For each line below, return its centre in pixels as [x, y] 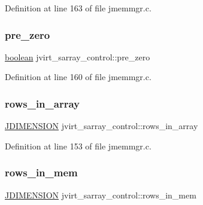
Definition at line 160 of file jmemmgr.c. [78, 77]
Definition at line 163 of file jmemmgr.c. [78, 8]
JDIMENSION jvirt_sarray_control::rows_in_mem [101, 195]
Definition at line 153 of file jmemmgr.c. [78, 146]
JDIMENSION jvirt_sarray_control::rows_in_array [101, 126]
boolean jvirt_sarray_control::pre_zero [78, 56]
